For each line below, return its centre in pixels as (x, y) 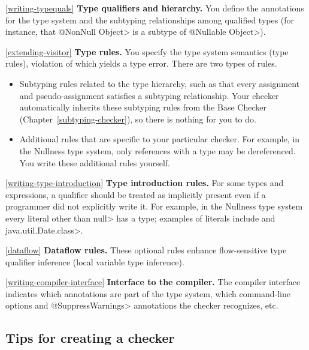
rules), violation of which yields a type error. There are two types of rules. (141, 63)
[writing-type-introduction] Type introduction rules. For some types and (145, 183)
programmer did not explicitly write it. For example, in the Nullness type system (154, 206)
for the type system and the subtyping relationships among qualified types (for (150, 20)
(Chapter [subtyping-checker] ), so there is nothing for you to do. (138, 119)
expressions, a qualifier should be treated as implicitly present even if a (136, 194)
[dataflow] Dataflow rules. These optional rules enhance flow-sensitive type (146, 250)
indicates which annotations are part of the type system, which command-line (148, 293)
